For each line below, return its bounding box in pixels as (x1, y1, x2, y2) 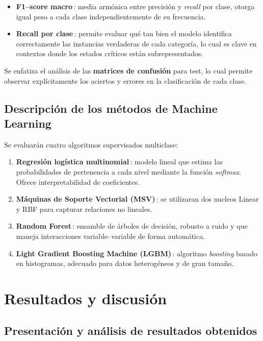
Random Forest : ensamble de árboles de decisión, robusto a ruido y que (16, 221, 248, 231)
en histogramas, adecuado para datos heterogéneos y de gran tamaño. (16, 258, 234, 269)
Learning (4, 115, 51, 131)
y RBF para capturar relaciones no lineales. (16, 203, 152, 214)
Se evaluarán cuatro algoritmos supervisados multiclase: (4, 139, 178, 150)
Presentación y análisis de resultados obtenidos (4, 323, 257, 338)
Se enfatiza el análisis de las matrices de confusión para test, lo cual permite (4, 65, 253, 76)
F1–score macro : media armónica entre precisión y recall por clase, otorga (16, 1, 255, 11)
